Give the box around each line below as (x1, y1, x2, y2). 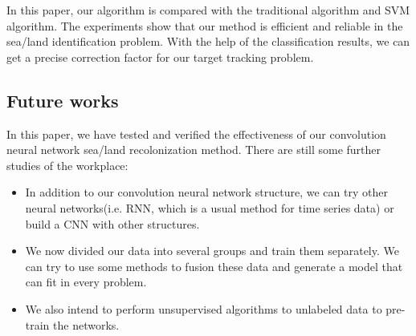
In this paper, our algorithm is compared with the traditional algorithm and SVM (6, 2, 410, 18)
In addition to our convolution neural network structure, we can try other (25, 184, 388, 200)
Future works (6, 87, 119, 112)
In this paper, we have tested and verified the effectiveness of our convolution (6, 125, 386, 142)
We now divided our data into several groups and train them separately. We (25, 242, 399, 259)
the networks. (53, 316, 120, 333)
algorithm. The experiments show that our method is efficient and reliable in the (6, 17, 403, 34)
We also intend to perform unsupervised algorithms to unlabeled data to (25, 300, 382, 317)
